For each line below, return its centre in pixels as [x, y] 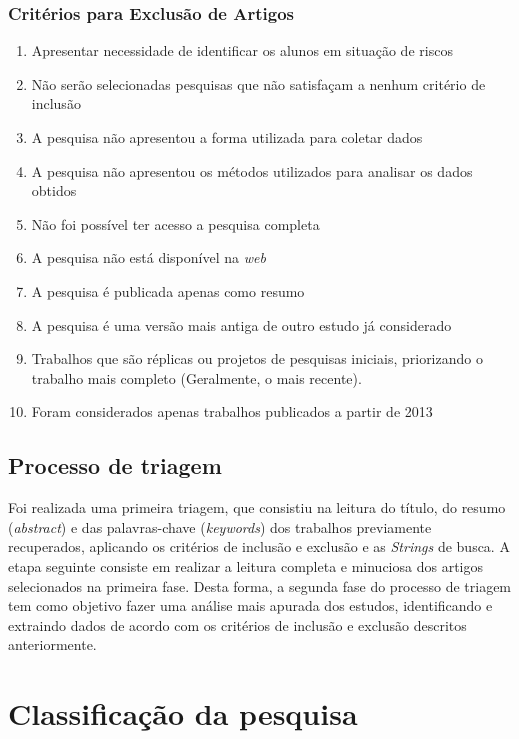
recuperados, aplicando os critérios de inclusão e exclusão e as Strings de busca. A [259, 546]
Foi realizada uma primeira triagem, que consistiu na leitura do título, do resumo [257, 507]
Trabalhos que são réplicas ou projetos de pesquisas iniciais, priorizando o [257, 358]
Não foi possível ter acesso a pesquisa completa [175, 223]
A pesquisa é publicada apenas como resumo [168, 290]
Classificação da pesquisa [183, 713]
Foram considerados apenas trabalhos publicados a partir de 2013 [232, 411]
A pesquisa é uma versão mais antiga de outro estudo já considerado [241, 324]
